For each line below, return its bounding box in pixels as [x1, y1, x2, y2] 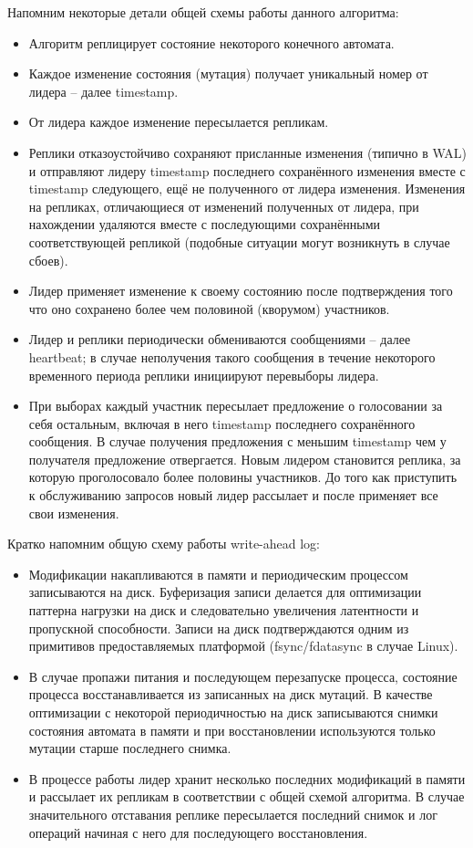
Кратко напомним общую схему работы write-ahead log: [7, 534, 320, 553]
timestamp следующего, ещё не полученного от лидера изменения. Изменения [28, 179, 466, 198]
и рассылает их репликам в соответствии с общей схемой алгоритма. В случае [28, 787, 465, 806]
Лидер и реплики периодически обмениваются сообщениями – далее [28, 330, 411, 349]
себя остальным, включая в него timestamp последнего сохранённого [28, 414, 416, 433]
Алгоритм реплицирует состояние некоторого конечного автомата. [28, 33, 395, 52]
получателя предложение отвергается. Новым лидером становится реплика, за [28, 449, 461, 468]
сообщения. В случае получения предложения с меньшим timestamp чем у [28, 432, 447, 451]
